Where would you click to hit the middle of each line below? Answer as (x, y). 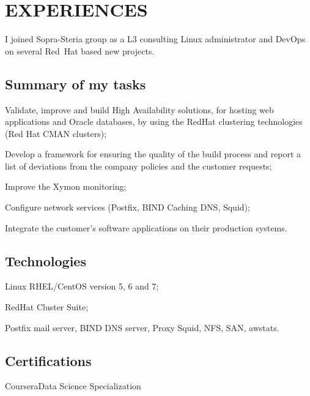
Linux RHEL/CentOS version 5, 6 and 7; (82, 286)
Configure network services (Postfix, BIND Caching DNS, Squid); (127, 207)
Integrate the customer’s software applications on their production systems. (146, 227)
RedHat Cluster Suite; (47, 307)
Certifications (48, 360)
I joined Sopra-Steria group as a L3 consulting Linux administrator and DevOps (155, 39)
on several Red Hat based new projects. (80, 50)
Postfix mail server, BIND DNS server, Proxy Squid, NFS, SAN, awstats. (142, 327)
